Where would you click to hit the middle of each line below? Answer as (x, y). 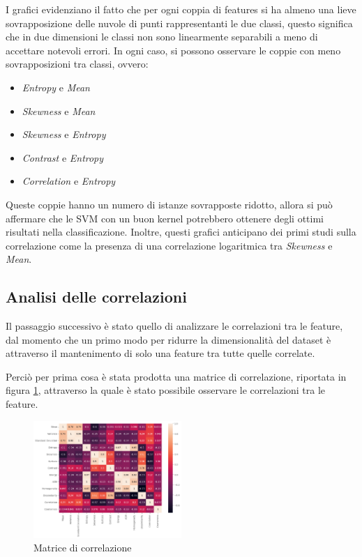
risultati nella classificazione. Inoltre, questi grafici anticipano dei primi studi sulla (181, 232)
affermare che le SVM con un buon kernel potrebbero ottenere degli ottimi (165, 218)
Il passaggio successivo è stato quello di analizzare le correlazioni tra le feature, (174, 326)
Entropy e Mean (56, 87)
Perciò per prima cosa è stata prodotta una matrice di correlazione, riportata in (176, 376)
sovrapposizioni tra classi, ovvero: (77, 64)
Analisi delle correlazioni (96, 297)
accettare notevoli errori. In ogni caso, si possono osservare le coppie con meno (173, 50)
